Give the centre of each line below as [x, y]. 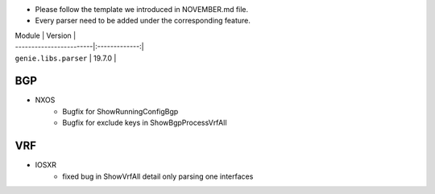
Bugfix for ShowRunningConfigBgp [120, 111]
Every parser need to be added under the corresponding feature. [143, 21]
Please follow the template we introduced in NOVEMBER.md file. [142, 9]
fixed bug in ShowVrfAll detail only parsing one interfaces [158, 176]
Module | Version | [46, 35]
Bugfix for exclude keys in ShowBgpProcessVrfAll [145, 123]
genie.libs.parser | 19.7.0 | [66, 58]
